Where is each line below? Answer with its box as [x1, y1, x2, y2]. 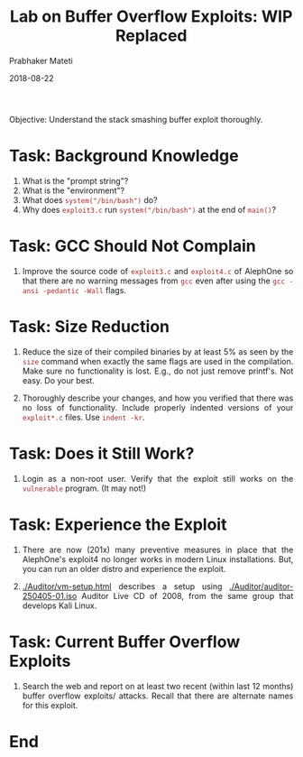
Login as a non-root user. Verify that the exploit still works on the [22, 473, 294, 484]
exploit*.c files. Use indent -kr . [22, 411, 145, 422]
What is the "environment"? [22, 185, 125, 196]
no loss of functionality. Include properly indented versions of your [22, 402, 294, 412]
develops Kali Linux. [22, 600, 97, 611]
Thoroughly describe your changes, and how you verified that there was [22, 392, 294, 403]
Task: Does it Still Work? [9, 443, 195, 464]
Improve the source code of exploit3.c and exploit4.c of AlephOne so [22, 265, 294, 276]
